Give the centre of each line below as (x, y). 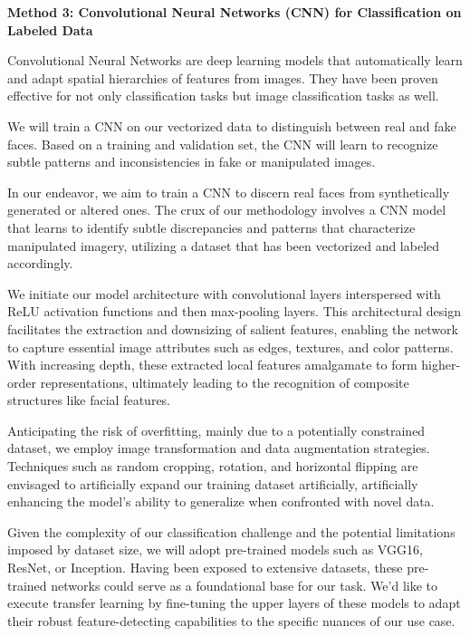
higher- (441, 365)
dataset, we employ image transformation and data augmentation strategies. (219, 448)
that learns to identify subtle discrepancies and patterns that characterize (211, 227)
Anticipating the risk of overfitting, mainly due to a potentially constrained (216, 430)
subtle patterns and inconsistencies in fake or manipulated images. (192, 162)
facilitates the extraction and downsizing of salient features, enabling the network (233, 328)
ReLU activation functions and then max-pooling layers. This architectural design (234, 311)
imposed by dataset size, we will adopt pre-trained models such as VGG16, (215, 549)
